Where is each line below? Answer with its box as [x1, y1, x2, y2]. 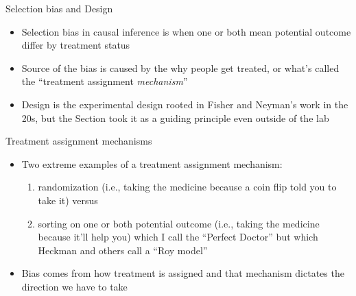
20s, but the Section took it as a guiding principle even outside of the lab [21, 110, 329, 125]
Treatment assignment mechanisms [5, 134, 152, 148]
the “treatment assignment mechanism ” [21, 74, 188, 88]
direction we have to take [21, 279, 128, 293]
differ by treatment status [21, 38, 130, 52]
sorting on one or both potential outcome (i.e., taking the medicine [38, 216, 320, 230]
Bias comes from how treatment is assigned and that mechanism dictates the [21, 266, 344, 280]
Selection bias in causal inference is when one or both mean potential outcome [21, 24, 351, 38]
